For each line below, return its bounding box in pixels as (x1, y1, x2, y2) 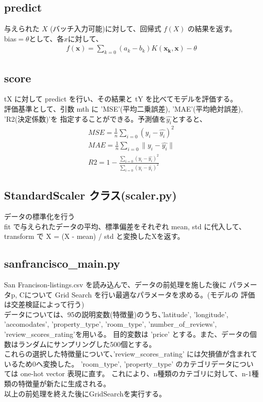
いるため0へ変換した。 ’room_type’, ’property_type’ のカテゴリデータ (4, 358, 233, 369)
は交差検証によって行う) (4, 299, 84, 310)
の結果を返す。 (187, 23, 237, 34)
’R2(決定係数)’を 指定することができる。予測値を (4, 113, 166, 124)
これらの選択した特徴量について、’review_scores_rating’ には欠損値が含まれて (4, 348, 257, 359)
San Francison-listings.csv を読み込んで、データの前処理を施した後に (4, 279, 227, 290)
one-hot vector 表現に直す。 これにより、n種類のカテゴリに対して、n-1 (20, 368, 252, 379)
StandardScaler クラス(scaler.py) (4, 187, 177, 203)
